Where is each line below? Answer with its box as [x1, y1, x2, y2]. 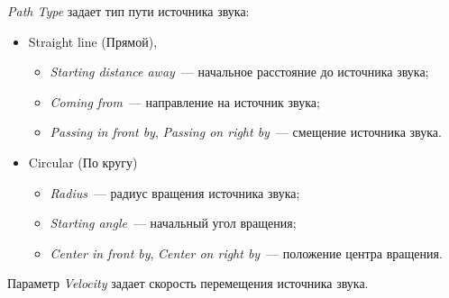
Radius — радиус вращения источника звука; [50, 183, 300, 202]
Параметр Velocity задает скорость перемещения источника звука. [7, 274, 369, 293]
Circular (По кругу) [28, 152, 138, 171]
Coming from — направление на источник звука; [50, 92, 320, 111]
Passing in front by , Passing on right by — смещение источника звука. [50, 122, 442, 141]
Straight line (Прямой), [28, 32, 158, 50]
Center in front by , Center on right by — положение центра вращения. [50, 243, 443, 262]
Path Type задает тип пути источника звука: [7, 2, 250, 20]
